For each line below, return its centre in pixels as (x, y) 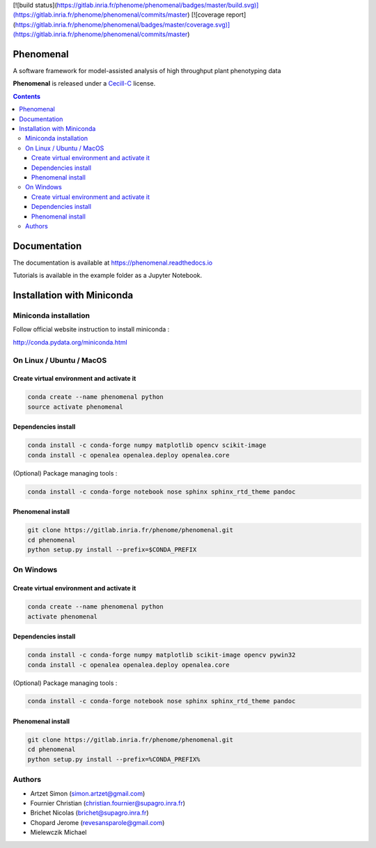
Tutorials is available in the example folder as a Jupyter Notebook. (108, 276)
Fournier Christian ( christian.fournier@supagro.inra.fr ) (108, 803)
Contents (27, 96)
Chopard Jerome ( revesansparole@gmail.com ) (97, 822)
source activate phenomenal (75, 407)
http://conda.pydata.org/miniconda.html (70, 342)
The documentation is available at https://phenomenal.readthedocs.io (112, 262)
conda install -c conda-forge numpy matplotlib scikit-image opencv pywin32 (162, 655)
